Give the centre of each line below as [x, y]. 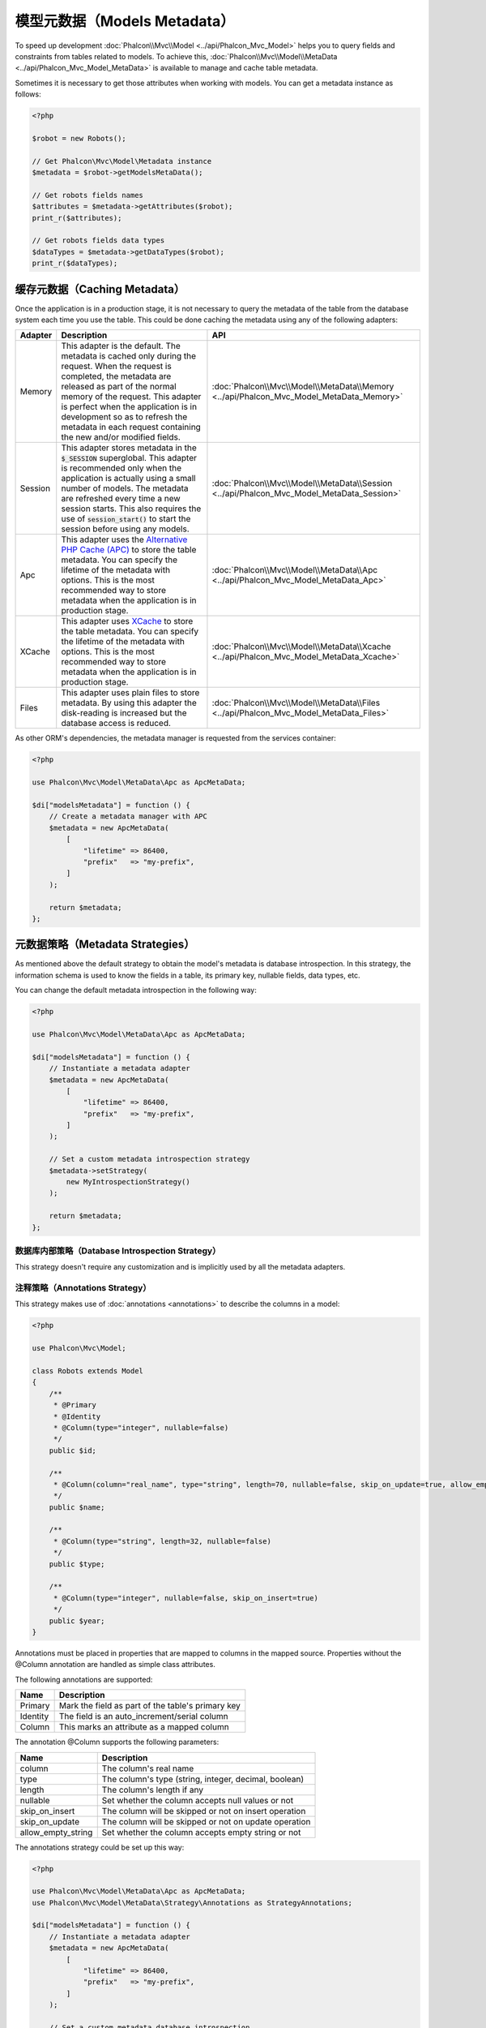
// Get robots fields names [87, 195]
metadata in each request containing [131, 428]
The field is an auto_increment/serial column [143, 1716]
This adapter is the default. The [121, 346]
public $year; [77, 1621]
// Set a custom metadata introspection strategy [149, 1159]
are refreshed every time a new [121, 499]
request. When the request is [116, 367]
